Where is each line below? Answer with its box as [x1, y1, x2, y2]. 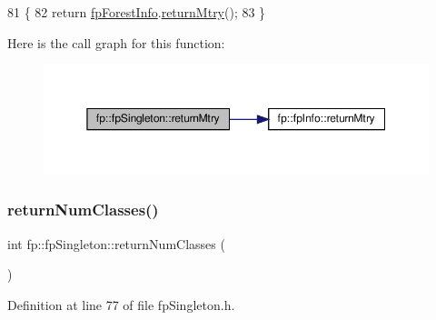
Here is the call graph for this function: [7, 33, 225, 52]
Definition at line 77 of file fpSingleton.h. [7, 295, 235, 314]
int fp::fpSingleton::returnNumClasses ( [7, 234, 225, 253]
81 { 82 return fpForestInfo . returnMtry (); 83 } [7, 3, 266, 21]
